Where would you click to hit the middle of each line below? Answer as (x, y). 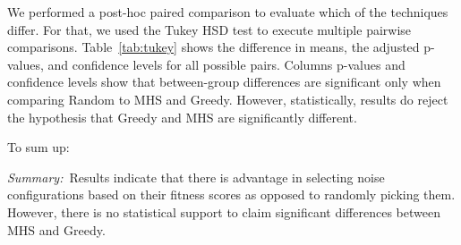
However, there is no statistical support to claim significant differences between (224, 211)
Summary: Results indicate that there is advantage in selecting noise (196, 177)
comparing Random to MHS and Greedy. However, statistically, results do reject (228, 99)
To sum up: (38, 147)
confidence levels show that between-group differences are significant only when (224, 82)
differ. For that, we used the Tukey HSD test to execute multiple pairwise (209, 29)
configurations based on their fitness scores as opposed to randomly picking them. (231, 194)
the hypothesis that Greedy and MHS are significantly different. (182, 117)
